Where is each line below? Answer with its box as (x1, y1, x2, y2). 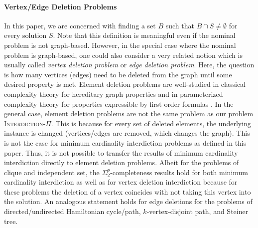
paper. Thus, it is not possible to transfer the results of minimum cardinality (4, 147, 238, 158)
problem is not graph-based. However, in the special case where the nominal (4, 39, 236, 50)
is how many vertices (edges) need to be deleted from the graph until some (4, 69, 232, 79)
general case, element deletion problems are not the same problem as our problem (4, 108, 254, 119)
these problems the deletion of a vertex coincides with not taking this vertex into (4, 186, 251, 197)
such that (165, 20, 194, 30)
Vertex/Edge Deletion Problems (4, 1, 117, 11)
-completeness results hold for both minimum (110, 167, 249, 177)
